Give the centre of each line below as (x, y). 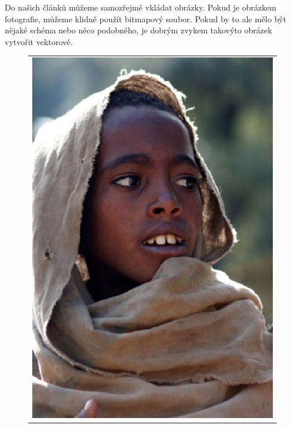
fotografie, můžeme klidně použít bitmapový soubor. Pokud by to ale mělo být (145, 18)
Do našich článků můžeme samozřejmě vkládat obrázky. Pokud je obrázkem (141, 7)
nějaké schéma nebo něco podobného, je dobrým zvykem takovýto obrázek (138, 30)
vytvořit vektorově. (39, 41)
